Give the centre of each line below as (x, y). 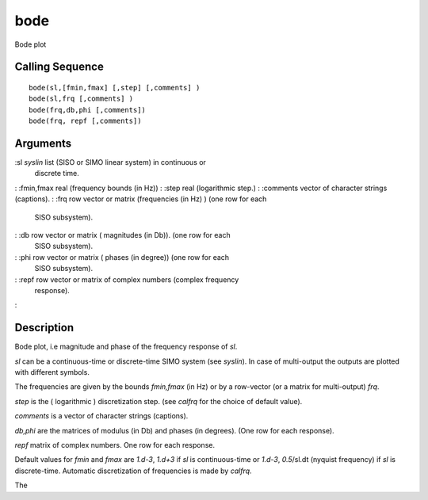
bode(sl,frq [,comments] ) (81, 99)
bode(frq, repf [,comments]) (85, 121)
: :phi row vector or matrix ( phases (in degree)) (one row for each (122, 257)
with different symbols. (52, 372)
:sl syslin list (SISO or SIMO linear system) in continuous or (110, 162)
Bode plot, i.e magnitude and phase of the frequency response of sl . (126, 347)
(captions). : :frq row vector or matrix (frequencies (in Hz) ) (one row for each (141, 199)
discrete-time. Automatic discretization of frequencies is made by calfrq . (134, 471)
